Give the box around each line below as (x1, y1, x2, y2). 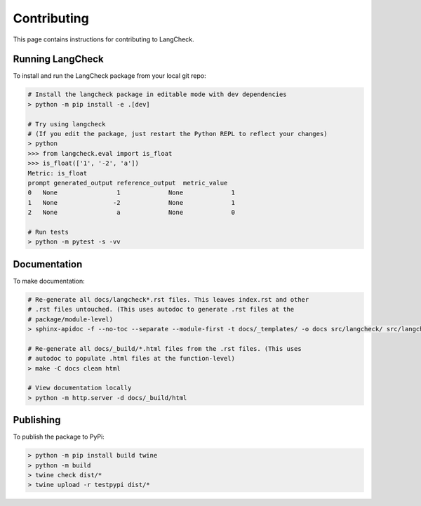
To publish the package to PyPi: (13, 432, 105, 441)
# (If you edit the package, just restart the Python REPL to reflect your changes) (27, 130, 328, 138)
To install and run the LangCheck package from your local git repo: (13, 72, 206, 80)
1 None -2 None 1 (27, 199, 235, 206)
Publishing (13, 414, 61, 426)
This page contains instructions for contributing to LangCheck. (13, 35, 194, 44)
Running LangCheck (13, 53, 105, 65)
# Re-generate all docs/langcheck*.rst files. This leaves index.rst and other (27, 295, 309, 303)
